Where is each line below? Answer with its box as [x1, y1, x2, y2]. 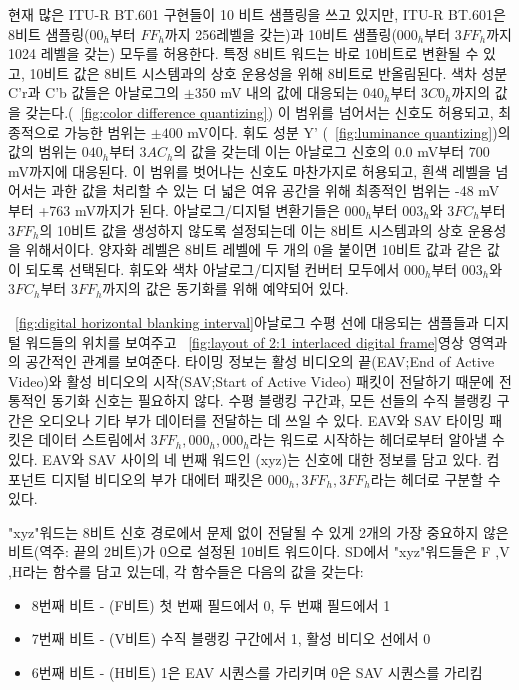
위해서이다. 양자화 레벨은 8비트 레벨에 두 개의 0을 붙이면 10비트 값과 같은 [25, 239, 483, 260]
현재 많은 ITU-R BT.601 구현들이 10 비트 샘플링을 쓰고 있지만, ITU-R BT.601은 [8, 4, 506, 24]
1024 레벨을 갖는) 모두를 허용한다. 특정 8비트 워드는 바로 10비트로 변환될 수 [8, 43, 479, 64]
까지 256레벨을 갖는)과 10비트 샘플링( [164, 23, 397, 44]
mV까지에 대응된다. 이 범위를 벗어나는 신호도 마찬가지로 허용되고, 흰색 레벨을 [8, 160, 491, 181]
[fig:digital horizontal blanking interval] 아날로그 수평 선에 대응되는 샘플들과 [15, 311, 479, 332]
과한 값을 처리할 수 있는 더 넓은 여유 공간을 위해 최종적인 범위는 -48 [51, 180, 474, 201]
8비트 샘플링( [8, 23, 90, 44]
